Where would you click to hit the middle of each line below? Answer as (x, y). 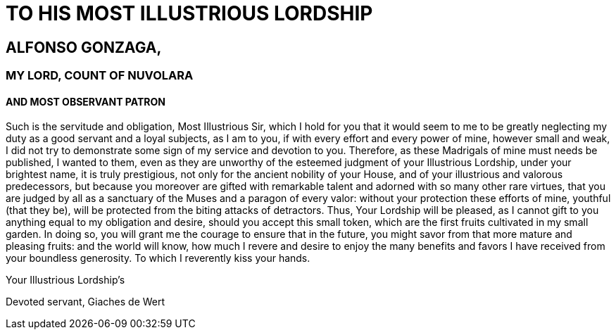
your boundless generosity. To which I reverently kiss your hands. (158, 258)
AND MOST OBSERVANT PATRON (86, 101)
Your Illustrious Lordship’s (65, 280)
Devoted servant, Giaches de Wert (86, 302)
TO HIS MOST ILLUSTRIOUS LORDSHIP (189, 13)
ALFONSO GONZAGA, (84, 47)
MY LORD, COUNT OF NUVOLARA (100, 76)
